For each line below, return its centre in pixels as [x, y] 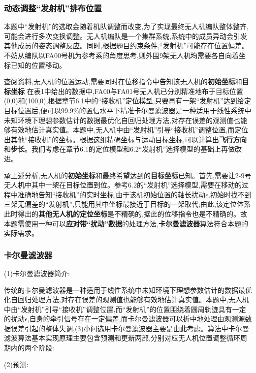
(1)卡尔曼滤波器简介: [37, 273]
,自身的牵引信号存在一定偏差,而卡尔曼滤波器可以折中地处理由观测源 [136, 319]
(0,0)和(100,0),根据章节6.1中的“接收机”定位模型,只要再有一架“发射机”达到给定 [128, 101]
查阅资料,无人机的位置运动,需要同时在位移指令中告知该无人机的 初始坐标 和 [123, 81]
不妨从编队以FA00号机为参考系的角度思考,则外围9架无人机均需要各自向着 [121, 55]
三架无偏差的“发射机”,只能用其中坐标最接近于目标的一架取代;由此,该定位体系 [127, 204]
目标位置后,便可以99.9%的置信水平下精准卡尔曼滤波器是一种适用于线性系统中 [128, 110]
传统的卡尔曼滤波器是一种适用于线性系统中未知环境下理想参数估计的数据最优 [128, 290]
